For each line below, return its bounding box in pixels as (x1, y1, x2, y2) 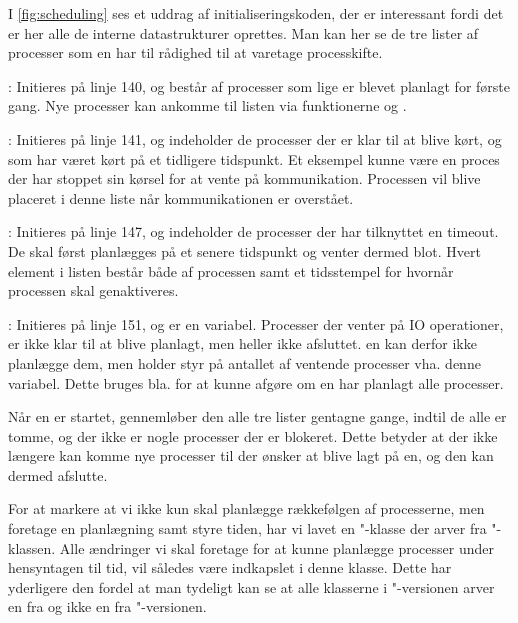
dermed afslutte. (8, 464, 108, 485)
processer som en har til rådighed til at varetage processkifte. (8, 42, 383, 63)
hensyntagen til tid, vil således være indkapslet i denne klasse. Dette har (8, 557, 452, 578)
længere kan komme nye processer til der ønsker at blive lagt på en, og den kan (8, 445, 494, 466)
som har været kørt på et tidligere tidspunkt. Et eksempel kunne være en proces (8, 148, 500, 169)
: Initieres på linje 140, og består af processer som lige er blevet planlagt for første (8, 75, 510, 96)
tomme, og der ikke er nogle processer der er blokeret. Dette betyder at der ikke (8, 425, 498, 446)
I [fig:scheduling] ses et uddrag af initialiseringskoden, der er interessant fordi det (8, 3, 504, 23)
